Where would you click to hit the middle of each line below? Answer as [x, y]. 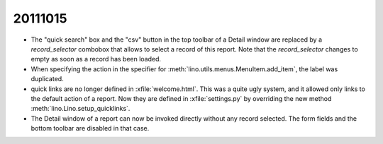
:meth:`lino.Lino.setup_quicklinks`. [81, 109]
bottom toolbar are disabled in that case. [90, 128]
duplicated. [47, 79]
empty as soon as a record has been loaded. [96, 59]
